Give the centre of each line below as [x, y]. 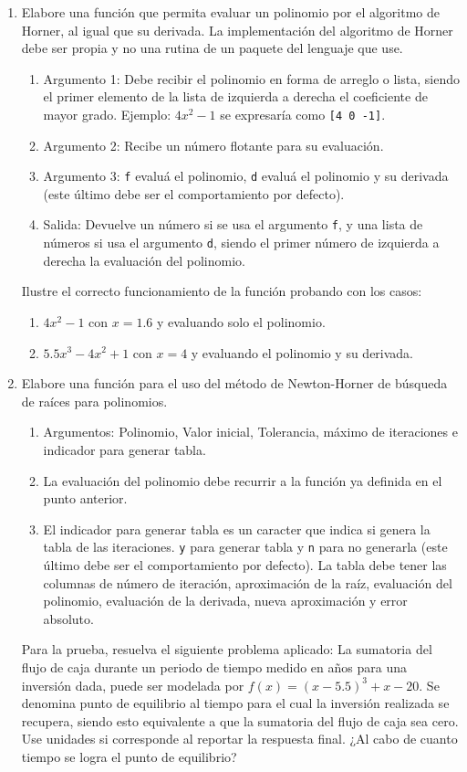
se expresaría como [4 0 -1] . [303, 114]
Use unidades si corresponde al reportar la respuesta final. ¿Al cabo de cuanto [239, 739]
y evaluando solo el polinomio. [241, 321]
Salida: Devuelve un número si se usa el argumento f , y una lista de [233, 224]
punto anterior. [85, 498]
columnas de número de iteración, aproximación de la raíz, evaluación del [248, 582]
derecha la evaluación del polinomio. [144, 260]
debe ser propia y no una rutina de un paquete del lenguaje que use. [212, 48]
